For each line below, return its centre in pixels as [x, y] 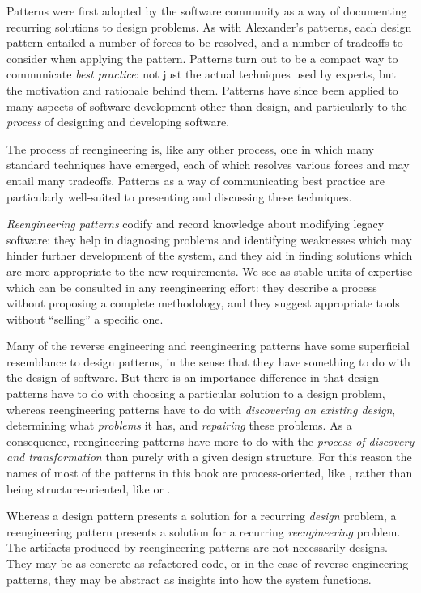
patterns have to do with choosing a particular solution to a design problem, [196, 394]
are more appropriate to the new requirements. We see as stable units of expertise [210, 271]
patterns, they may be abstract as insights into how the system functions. [189, 579]
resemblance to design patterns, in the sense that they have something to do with [208, 361]
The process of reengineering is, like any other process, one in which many [190, 148]
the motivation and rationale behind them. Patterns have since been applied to [202, 89]
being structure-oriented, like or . [89, 488]
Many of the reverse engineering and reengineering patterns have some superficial [208, 346]
